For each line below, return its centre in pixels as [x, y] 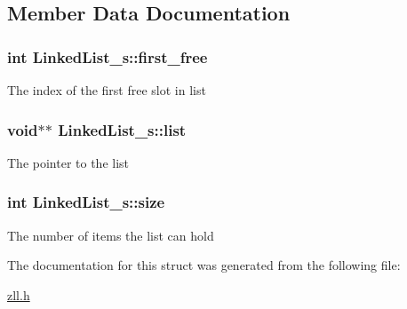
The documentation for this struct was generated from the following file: [204, 265]
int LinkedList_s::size [86, 202]
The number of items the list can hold [111, 235]
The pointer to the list [68, 162]
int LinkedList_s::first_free [108, 56]
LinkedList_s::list [122, 129]
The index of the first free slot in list [107, 90]
